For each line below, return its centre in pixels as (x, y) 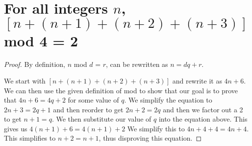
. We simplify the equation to (168, 100)
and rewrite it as (197, 80)
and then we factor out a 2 (203, 109)
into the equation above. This (203, 119)
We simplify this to (156, 128)
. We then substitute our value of (101, 119)
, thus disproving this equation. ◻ (150, 138)
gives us (16, 128)
